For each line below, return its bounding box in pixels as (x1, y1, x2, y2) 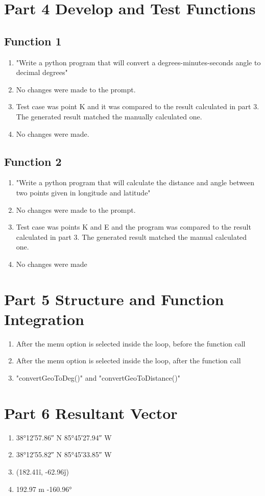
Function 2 (4, 153, 62, 169)
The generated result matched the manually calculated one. (16, 111, 202, 121)
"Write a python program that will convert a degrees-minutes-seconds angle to (16, 57, 261, 67)
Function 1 (4, 33, 62, 48)
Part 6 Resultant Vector (4, 402, 178, 423)
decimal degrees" (16, 67, 68, 78)
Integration (4, 308, 84, 329)
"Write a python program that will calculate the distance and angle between (16, 177, 255, 188)
